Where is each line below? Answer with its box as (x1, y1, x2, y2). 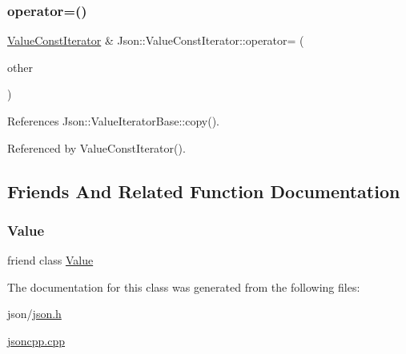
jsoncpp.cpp (7, 332, 66, 348)
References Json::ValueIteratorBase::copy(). (7, 113, 219, 129)
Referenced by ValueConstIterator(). (7, 139, 186, 156)
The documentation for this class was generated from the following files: (7, 278, 360, 295)
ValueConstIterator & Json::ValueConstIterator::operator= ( (7, 32, 304, 49)
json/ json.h (7, 305, 62, 322)
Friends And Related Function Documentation (7, 178, 400, 203)
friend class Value (7, 252, 94, 268)
